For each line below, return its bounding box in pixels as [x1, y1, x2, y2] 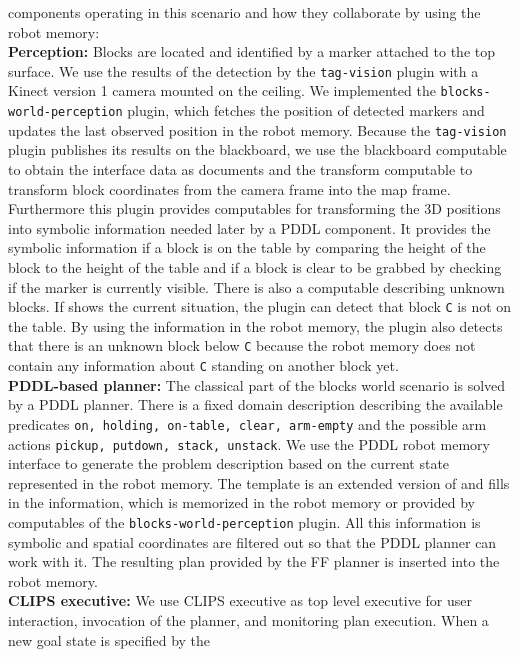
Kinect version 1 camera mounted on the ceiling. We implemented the [8, 80, 436, 101]
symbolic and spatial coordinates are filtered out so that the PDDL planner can [8, 531, 497, 552]
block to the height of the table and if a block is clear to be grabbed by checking [8, 256, 502, 277]
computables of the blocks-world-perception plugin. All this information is [8, 512, 481, 532]
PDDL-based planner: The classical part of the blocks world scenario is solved [8, 374, 506, 395]
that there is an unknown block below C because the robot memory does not [8, 335, 476, 356]
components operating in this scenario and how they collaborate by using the [8, 2, 481, 22]
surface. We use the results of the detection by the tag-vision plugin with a [8, 60, 479, 81]
